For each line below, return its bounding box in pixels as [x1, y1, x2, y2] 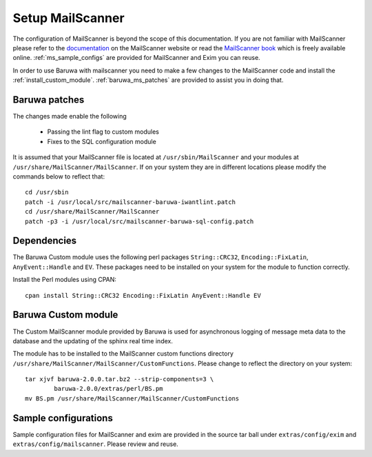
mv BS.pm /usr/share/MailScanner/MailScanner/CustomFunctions [25, 394, 240, 403]
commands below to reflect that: [12, 172, 105, 181]
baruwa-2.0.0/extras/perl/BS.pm [54, 385, 163, 393]
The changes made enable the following [12, 112, 127, 121]
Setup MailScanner [12, 10, 125, 26]
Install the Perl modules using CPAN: [12, 276, 117, 284]
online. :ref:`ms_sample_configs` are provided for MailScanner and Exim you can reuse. [12, 54, 261, 62]
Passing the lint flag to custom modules [47, 128, 160, 136]
